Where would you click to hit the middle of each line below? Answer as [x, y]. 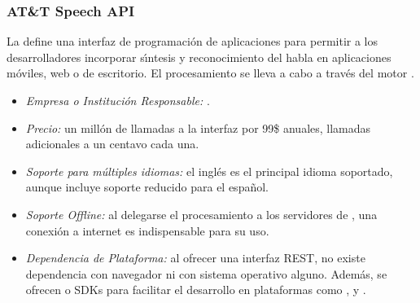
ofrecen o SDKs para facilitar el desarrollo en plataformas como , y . [196, 290]
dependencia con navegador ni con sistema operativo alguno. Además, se [206, 273]
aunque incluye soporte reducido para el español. [147, 187]
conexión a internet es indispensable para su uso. [147, 230]
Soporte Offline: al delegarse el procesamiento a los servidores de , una [201, 214]
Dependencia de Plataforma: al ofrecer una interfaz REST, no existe [195, 258]
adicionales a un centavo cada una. [112, 144]
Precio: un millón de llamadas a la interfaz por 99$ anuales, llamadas [198, 127]
